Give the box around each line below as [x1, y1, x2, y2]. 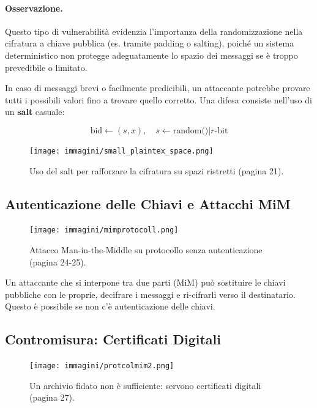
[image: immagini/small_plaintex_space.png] [29, 146, 214, 155]
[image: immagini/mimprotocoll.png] [29, 226, 179, 235]
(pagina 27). [29, 391, 75, 404]
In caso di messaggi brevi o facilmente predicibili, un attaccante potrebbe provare [5, 81, 310, 94]
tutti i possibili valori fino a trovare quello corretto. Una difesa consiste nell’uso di [5, 93, 312, 106]
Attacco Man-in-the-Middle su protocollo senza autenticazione [29, 243, 263, 256]
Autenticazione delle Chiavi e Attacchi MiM [5, 194, 291, 213]
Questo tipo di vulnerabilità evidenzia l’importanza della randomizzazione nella [5, 24, 303, 37]
